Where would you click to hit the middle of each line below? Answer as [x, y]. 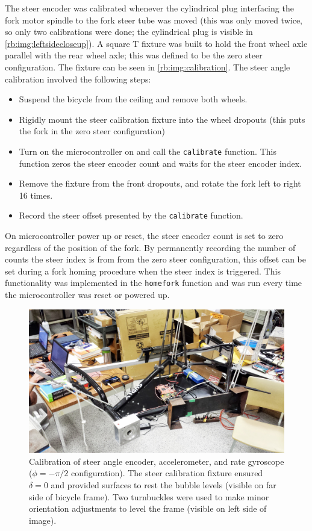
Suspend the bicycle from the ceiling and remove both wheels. [133, 99]
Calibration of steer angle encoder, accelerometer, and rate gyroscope [157, 461]
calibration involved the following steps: [78, 79]
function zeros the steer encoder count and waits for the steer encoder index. [160, 163]
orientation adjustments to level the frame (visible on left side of [148, 508]
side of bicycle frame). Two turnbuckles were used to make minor [149, 496]
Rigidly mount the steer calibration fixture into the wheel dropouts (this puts [162, 119]
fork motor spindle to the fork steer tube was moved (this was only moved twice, [154, 20]
